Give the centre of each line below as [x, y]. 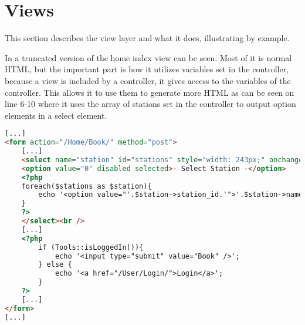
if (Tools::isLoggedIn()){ [91, 247]
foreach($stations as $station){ [87, 186]
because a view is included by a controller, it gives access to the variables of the [148, 80]
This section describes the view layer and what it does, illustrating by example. [147, 38]
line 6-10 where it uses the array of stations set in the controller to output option [150, 104]
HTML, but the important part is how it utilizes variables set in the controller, [147, 69]
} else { [55, 265]
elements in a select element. [56, 115]
